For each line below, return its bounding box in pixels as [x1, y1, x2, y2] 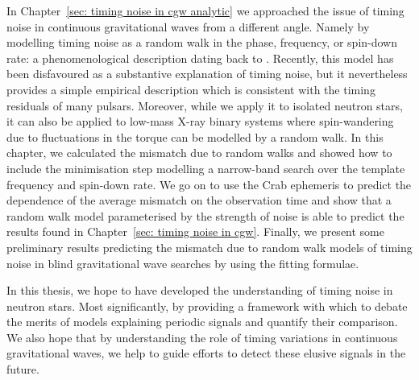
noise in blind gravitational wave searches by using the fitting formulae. [6, 254, 359, 271]
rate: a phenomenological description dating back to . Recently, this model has [6, 49, 394, 66]
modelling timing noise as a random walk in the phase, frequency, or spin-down [6, 34, 397, 51]
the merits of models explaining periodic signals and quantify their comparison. [6, 313, 398, 330]
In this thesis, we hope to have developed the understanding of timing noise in [6, 282, 393, 299]
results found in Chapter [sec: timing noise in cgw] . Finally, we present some [6, 223, 384, 240]
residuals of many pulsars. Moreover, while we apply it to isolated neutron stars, [6, 97, 403, 114]
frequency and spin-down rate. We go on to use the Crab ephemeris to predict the [6, 176, 412, 192]
